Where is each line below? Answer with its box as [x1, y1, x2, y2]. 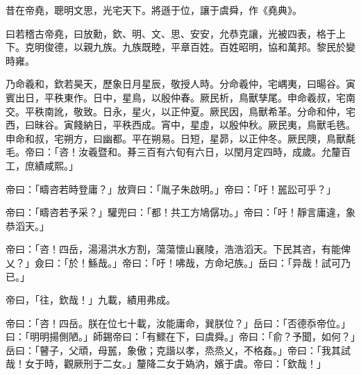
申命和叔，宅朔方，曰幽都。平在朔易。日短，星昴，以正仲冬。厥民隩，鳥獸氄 [6, 131, 355, 145]
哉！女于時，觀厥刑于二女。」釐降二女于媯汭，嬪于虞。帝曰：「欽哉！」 [6, 356, 326, 371]
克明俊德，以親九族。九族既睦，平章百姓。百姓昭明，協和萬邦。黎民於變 [24, 40, 355, 54]
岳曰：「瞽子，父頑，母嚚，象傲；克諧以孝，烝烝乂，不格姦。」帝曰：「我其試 [6, 342, 351, 357]
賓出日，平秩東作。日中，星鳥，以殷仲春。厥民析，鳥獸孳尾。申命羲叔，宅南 [6, 90, 355, 104]
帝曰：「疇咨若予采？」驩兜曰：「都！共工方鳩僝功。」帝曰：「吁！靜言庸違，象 [6, 205, 355, 219]
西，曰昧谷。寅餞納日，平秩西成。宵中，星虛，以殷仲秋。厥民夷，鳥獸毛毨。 [6, 117, 355, 132]
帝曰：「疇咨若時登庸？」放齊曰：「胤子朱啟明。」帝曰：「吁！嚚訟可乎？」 [6, 181, 336, 196]
